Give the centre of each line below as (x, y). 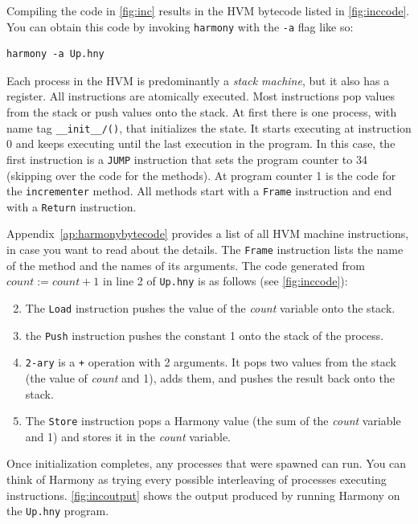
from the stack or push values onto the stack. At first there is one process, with (202, 112)
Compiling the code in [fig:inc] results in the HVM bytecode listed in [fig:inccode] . (208, 10)
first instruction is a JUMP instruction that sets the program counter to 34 (187, 159)
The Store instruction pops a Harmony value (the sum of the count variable (213, 421)
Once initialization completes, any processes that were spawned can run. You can (207, 463)
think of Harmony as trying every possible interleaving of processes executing (197, 479)
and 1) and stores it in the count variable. (128, 436)
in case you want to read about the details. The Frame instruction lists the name (205, 250)
